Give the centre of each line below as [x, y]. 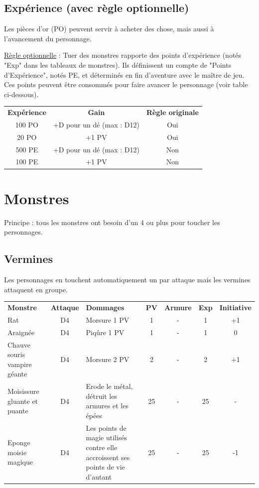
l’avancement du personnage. [48, 38]
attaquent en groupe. [36, 289]
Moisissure [23, 391]
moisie [17, 452]
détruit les [101, 396]
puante [18, 411]
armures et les [107, 406]
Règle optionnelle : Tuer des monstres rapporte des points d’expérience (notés [123, 55]
